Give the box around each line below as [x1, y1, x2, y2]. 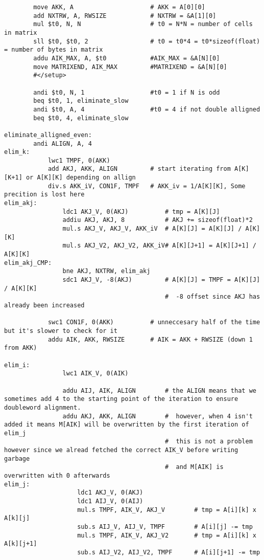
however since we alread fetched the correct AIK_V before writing [4, 446, 238, 454]
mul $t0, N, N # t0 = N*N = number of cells [33, 20, 253, 28]
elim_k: [4, 148, 30, 156]
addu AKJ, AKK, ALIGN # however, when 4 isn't [62, 412, 253, 420]
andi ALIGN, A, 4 [33, 140, 92, 147]
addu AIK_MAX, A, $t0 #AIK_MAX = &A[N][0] [33, 54, 220, 62]
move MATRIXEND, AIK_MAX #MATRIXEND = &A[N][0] [33, 63, 227, 71]
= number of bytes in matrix [4, 46, 103, 54]
